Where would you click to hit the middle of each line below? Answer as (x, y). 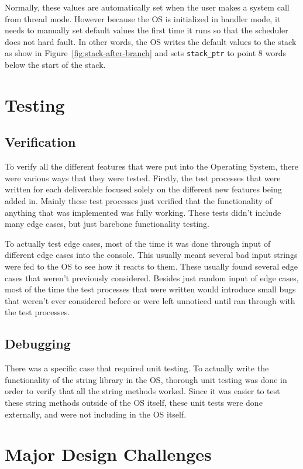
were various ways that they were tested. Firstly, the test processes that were (143, 177)
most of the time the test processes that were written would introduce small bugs (150, 289)
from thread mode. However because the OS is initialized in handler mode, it (143, 18)
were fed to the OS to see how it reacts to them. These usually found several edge (151, 266)
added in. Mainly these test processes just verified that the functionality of (139, 200)
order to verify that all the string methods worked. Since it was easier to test (142, 391)
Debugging (38, 344)
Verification (40, 142)
